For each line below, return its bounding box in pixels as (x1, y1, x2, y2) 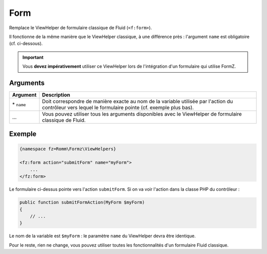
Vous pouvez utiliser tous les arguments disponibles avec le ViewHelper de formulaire (42, 111, 242, 118)
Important (22, 54, 44, 60)
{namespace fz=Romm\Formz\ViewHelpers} (19, 146, 116, 152)
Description (42, 91, 70, 98)
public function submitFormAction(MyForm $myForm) (19, 200, 145, 205)
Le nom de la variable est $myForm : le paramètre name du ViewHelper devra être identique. (9, 233, 196, 239)
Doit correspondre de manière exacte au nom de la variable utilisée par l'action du (42, 98, 233, 105)
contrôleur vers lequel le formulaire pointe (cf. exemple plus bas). (42, 104, 194, 111)
